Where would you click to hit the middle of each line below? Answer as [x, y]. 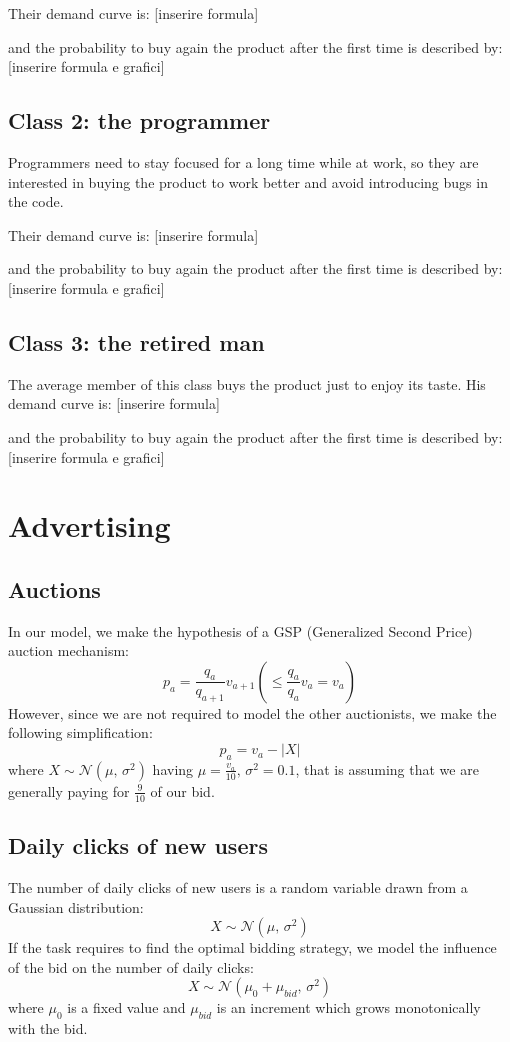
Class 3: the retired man [136, 341]
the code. [36, 201]
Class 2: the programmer [139, 120]
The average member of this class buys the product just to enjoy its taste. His [247, 383]
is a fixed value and [126, 1007]
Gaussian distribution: [76, 906]
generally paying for [69, 790]
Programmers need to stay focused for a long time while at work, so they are [243, 161]
